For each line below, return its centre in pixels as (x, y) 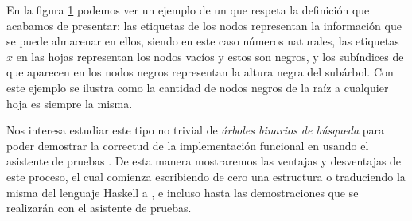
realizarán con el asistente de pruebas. (99, 208)
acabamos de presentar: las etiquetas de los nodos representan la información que (204, 25)
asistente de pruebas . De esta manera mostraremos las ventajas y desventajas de (204, 161)
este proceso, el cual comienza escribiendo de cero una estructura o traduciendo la (206, 176)
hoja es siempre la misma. (70, 103)
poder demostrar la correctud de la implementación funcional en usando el (188, 145)
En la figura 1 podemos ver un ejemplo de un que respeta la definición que (188, 10)
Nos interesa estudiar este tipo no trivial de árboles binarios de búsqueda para (196, 130)
